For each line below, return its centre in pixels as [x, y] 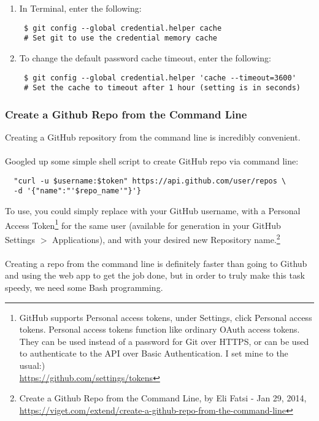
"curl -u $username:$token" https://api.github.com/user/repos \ [150, 181]
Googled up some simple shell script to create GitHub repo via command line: [152, 161]
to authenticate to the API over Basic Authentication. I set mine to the [154, 353]
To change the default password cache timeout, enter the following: [145, 57]
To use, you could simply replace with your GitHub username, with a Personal [153, 211]
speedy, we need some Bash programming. [84, 287]
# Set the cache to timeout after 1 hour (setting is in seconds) [162, 88]
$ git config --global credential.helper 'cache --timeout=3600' [160, 78]
